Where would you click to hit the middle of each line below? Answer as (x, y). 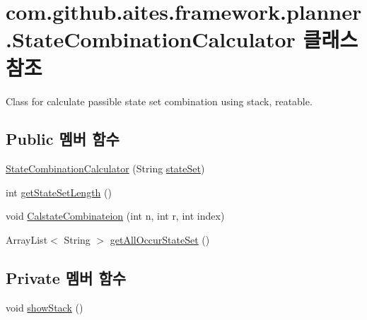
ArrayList (27, 240)
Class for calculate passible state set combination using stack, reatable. (159, 101)
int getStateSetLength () (59, 192)
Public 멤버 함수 (63, 139)
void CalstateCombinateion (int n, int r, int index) (115, 216)
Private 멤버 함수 (66, 278)
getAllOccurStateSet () (160, 240)
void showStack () (45, 307)
